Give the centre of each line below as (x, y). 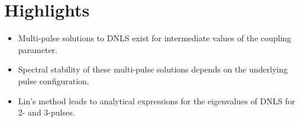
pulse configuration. (54, 80)
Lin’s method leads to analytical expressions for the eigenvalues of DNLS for (157, 100)
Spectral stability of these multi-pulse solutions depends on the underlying (153, 69)
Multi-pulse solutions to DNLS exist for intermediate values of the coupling (155, 38)
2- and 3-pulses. (46, 112)
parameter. (38, 49)
